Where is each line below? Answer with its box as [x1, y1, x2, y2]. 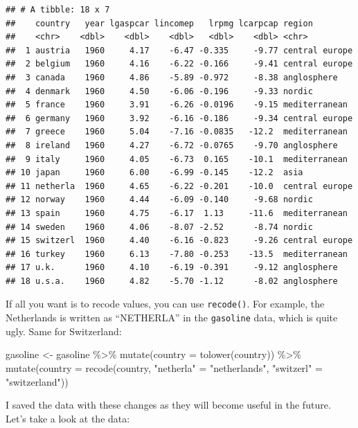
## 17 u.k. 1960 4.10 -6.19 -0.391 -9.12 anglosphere [6, 262, 338, 273]
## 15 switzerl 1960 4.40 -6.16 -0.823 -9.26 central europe [6, 235, 353, 246]
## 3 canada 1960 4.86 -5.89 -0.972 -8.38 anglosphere [6, 72, 338, 82]
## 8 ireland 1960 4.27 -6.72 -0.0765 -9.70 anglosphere [6, 140, 338, 150]
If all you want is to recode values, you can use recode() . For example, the [6, 296, 325, 311]
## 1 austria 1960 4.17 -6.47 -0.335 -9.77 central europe [6, 45, 353, 55]
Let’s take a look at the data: [6, 411, 130, 425]
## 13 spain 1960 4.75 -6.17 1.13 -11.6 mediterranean [6, 208, 348, 218]
